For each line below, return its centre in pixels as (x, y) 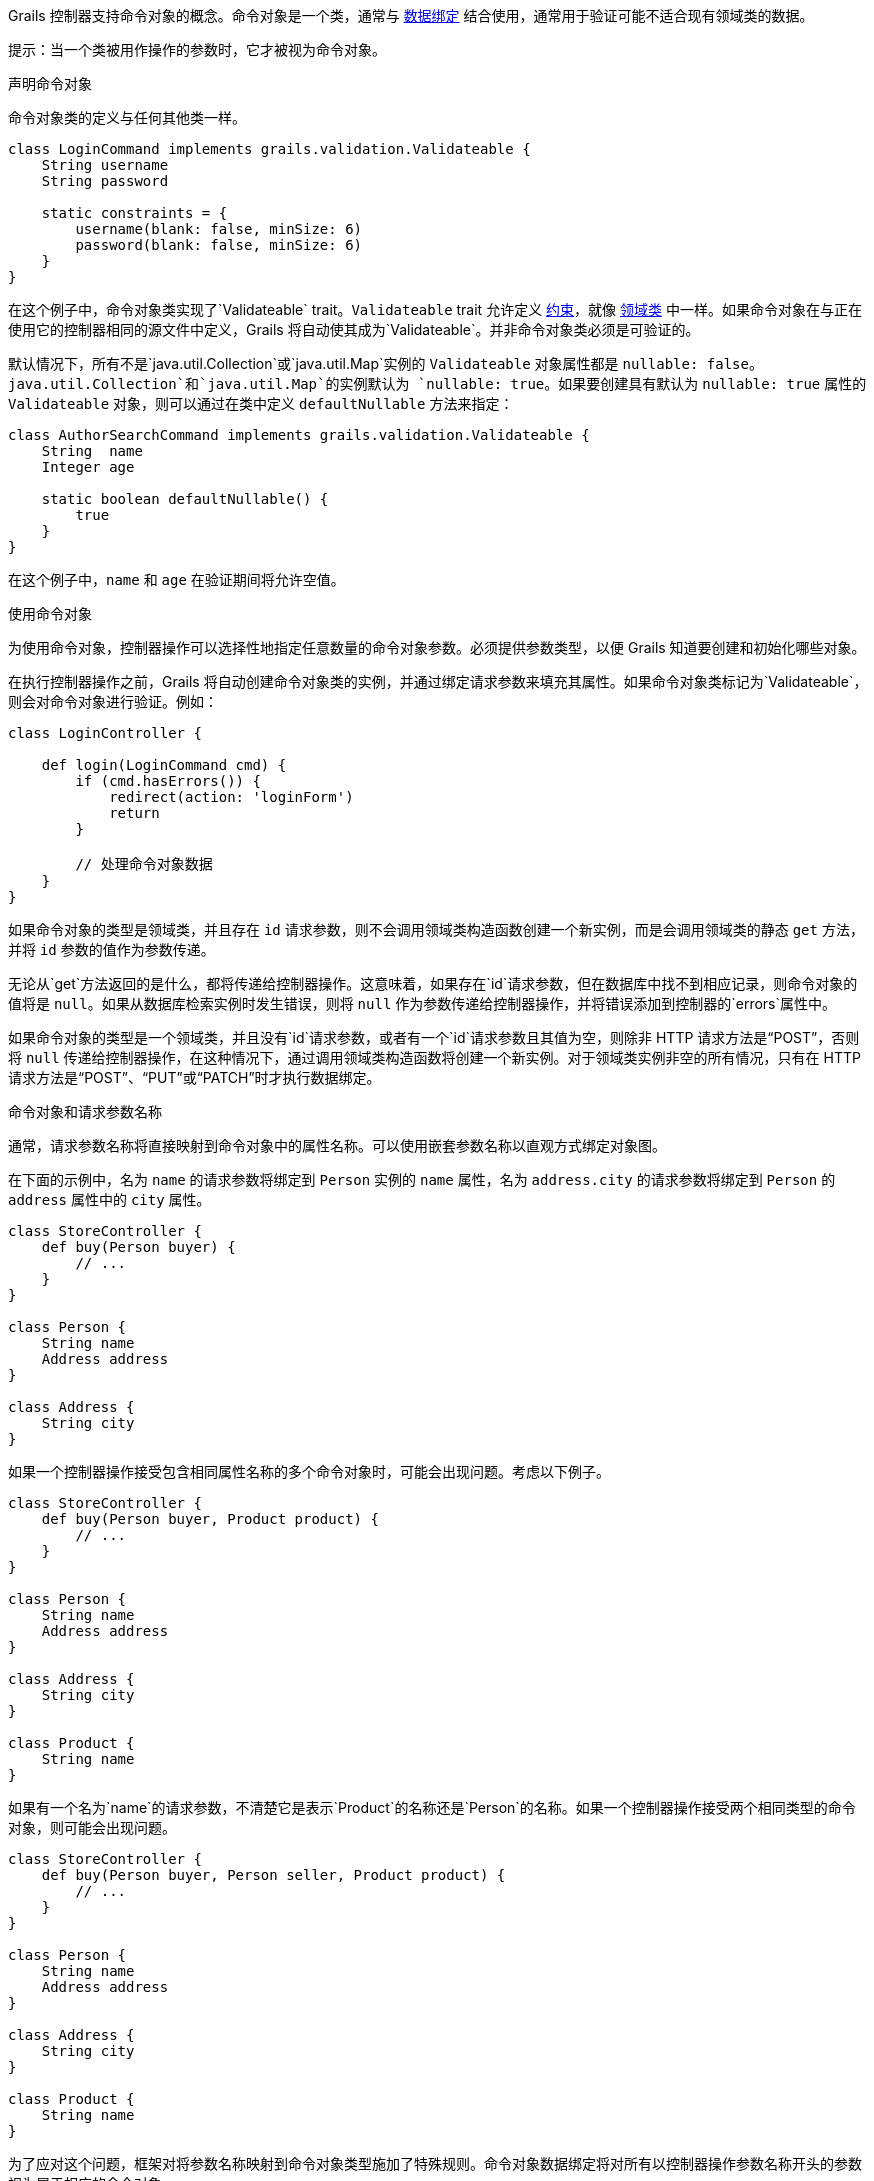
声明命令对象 (50, 83)
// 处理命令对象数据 (144, 864)
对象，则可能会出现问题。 (92, 1827)
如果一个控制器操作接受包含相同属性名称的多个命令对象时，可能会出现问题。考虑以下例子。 (309, 1471)
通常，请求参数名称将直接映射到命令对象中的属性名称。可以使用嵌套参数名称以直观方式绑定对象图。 (337, 1145)
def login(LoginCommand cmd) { (164, 765)
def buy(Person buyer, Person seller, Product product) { (273, 1875)
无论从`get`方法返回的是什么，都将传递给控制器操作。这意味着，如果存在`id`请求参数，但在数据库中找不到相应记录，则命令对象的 (433, 983)
